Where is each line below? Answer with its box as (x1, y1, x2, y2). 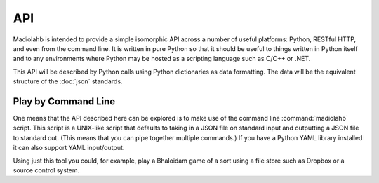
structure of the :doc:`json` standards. (13, 77, 123, 86)
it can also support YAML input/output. (13, 144, 125, 152)
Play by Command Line (13, 95, 116, 107)
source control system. (13, 165, 80, 175)
